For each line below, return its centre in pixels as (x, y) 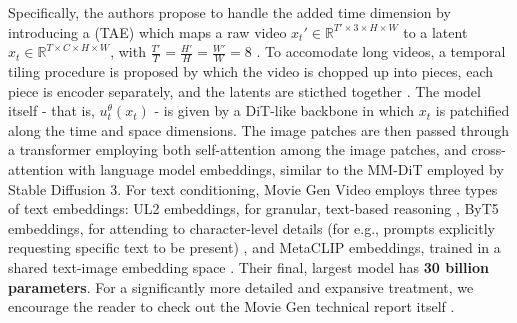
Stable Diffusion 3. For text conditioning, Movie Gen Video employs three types (253, 188)
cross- (488, 149)
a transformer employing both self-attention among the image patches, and (237, 149)
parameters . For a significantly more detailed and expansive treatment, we (241, 286)
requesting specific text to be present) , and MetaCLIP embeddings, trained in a (254, 247)
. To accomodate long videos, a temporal (381, 51)
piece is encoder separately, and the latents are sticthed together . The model (244, 90)
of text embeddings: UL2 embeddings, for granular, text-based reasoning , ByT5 (253, 208)
